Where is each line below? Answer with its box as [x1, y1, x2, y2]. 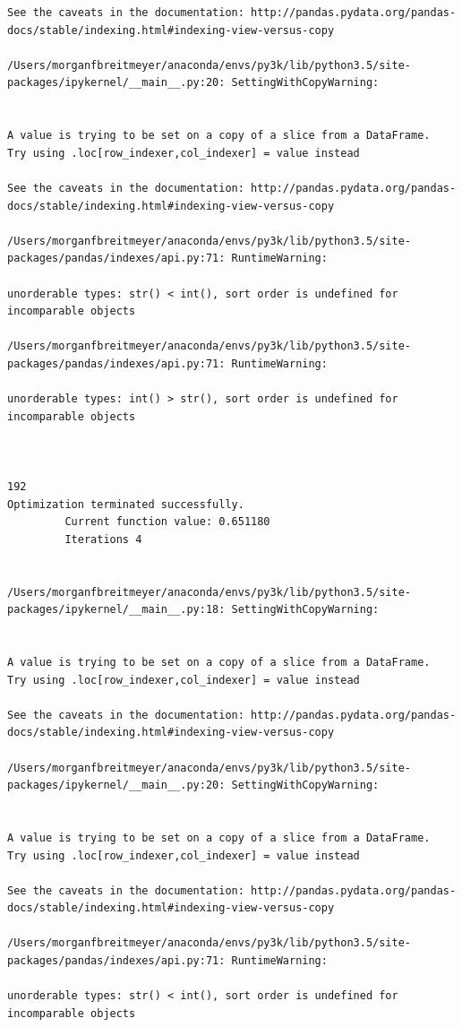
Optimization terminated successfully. [7, 497, 244, 511]
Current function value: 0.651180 [64, 515, 270, 529]
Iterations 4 [64, 532, 142, 546]
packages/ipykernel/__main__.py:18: [7, 603, 226, 617]
